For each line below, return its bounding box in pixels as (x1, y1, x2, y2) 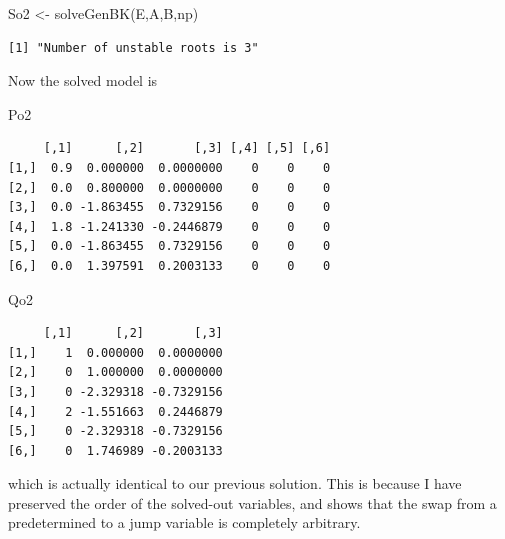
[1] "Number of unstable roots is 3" (8, 40, 259, 55)
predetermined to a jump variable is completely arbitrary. (8, 512, 361, 533)
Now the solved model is (8, 70, 158, 91)
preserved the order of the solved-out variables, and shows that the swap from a (8, 492, 497, 513)
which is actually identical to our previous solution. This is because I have (8, 473, 462, 494)
